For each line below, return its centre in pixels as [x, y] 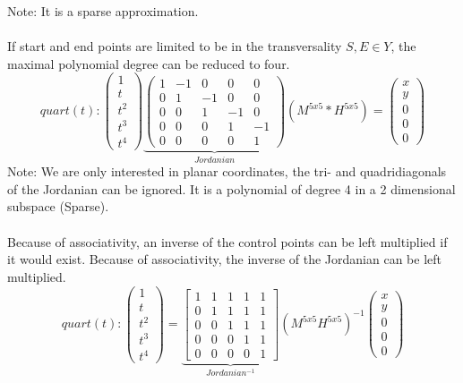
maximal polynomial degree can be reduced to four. [149, 63]
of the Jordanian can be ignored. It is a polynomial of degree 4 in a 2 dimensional [231, 188]
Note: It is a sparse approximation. [103, 11]
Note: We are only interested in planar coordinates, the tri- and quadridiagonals [227, 171]
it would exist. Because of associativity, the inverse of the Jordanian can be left [225, 259]
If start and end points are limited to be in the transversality [175, 46]
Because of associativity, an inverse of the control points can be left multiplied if [227, 241]
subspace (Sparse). [58, 206]
